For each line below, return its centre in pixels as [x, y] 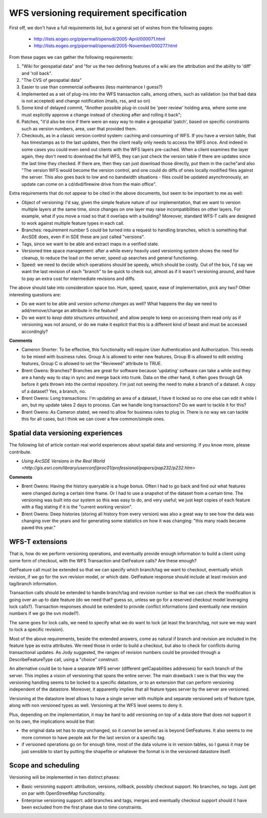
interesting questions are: [35, 294]
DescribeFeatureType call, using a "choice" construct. [64, 659]
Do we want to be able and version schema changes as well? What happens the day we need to [119, 304]
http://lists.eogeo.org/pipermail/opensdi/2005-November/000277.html [106, 46]
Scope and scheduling [44, 765]
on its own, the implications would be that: [52, 721]
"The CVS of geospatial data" [51, 80]
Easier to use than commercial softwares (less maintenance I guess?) [92, 87]
